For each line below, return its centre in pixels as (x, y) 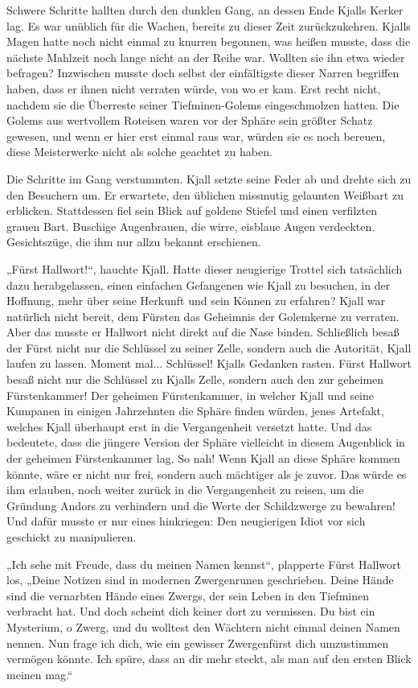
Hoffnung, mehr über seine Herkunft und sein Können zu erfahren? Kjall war (196, 301)
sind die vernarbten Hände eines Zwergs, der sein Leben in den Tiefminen (188, 595)
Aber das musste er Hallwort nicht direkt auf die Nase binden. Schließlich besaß (203, 332)
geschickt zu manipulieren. (72, 537)
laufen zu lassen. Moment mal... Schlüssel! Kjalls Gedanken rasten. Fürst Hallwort (209, 363)
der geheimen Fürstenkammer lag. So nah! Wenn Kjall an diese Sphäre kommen (203, 458)
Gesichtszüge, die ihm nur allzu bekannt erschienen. (134, 242)
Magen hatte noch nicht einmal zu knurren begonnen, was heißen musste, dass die (209, 41)
